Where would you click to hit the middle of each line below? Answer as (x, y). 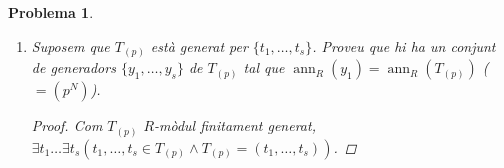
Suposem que (70, 45)
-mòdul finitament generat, (235, 125)
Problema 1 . (51, 12)
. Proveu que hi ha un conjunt (404, 45)
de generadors (73, 67)
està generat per (199, 45)
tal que (264, 67)
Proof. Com (67, 125)
